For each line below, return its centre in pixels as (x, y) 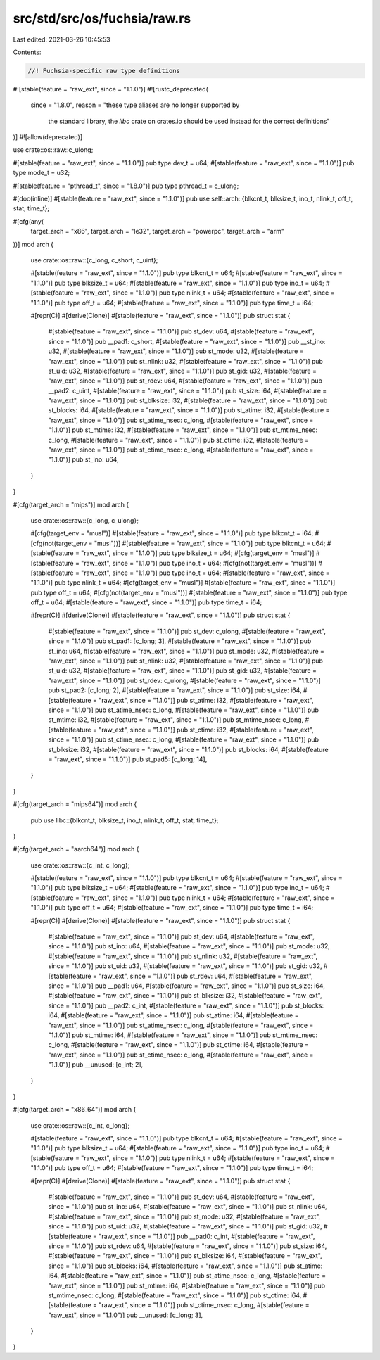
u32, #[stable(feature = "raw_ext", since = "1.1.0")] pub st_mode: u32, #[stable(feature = (176, 351)
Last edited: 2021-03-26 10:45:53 (62, 39)
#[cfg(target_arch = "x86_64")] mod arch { (75, 1110)
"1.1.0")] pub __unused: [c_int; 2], (96, 1065)
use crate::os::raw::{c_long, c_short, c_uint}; (94, 260)
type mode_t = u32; (42, 173)
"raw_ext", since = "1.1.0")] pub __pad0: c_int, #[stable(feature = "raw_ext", (207, 1236)
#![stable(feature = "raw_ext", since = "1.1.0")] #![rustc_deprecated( (111, 89)
